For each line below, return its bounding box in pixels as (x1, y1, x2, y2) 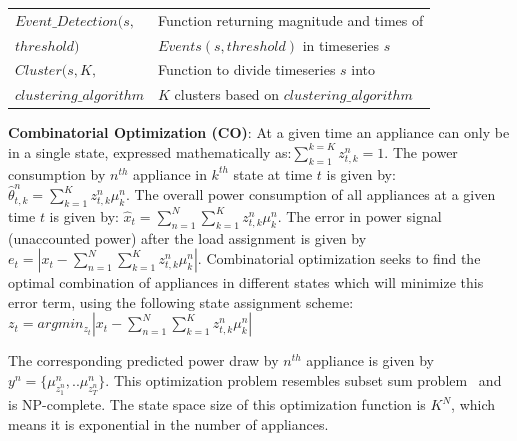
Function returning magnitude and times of (158, 9, 424, 30)
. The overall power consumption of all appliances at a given (125, 184, 496, 205)
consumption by (8, 163, 106, 184)
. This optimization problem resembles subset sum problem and (105, 370, 502, 391)
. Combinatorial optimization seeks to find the (197, 248, 481, 269)
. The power (384, 141, 458, 162)
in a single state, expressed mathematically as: (8, 141, 292, 162)
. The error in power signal (277, 205, 442, 226)
